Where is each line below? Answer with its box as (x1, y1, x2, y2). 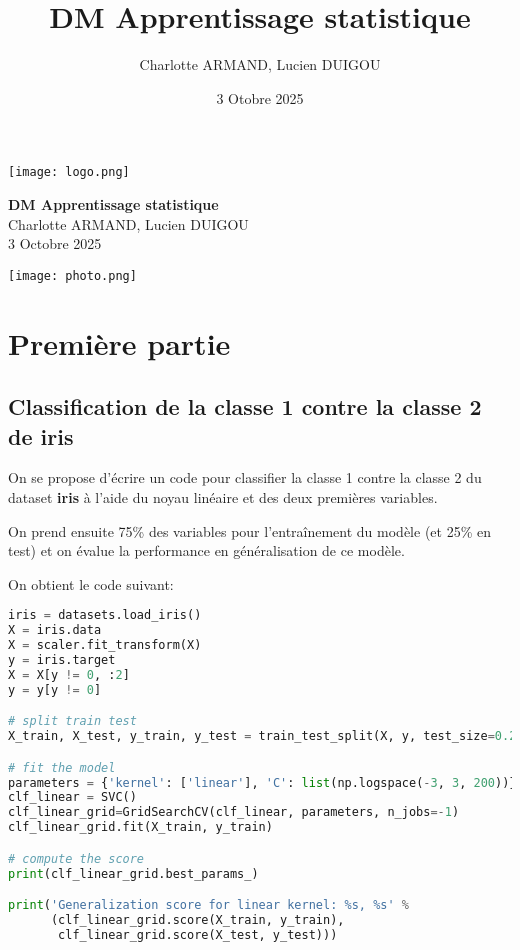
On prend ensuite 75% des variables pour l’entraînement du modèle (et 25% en (8, 520, 491, 541)
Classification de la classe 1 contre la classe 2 (8, 391, 482, 422)
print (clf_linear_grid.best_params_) (8, 866, 259, 881)
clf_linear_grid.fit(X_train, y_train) (8, 820, 273, 835)
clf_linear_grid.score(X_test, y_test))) (58, 927, 338, 942)
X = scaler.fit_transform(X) (8, 638, 202, 653)
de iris (8, 420, 74, 451)
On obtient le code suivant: (8, 573, 174, 594)
